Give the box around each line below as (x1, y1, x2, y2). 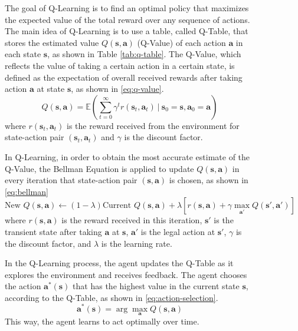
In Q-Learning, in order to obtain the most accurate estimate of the (5, 150, 250, 163)
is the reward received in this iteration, (61, 214, 202, 226)
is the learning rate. (101, 237, 172, 249)
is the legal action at (140, 225, 215, 237)
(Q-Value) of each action (137, 36, 226, 48)
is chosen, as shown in (169, 174, 248, 186)
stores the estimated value (5, 36, 99, 48)
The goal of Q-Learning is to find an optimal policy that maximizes (5, 2, 249, 14)
